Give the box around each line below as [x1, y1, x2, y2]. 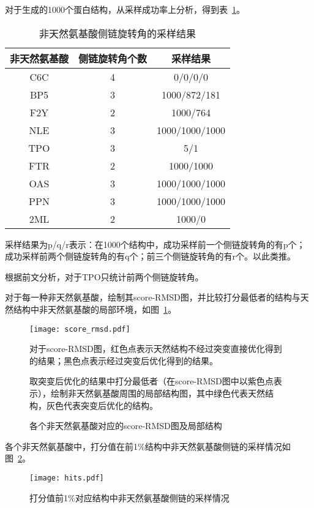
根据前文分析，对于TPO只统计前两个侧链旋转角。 [5, 270, 204, 283]
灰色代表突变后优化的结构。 [46, 398, 158, 411]
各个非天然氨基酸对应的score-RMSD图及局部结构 [29, 419, 222, 432]
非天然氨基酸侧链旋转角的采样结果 [39, 26, 196, 40]
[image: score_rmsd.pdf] [29, 324, 130, 334]
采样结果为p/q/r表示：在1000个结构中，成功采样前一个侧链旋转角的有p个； [5, 237, 305, 250]
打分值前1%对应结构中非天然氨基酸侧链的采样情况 [29, 491, 230, 504]
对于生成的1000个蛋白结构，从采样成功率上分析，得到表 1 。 [5, 3, 245, 15]
